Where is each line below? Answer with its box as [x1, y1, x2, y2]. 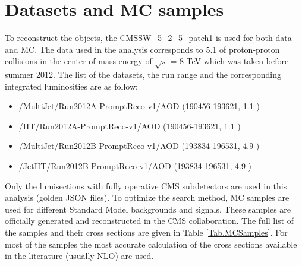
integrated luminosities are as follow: [5, 80, 138, 92]
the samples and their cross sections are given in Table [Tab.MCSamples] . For [5, 226, 288, 239]
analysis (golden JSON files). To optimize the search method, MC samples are [5, 191, 290, 204]
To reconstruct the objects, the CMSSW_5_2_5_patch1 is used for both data [5, 31, 292, 44]
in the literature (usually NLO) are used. [5, 249, 154, 262]
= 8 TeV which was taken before [170, 55, 289, 67]
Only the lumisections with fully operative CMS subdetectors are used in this [5, 179, 287, 192]
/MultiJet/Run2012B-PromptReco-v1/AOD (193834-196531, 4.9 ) [18, 140, 260, 152]
